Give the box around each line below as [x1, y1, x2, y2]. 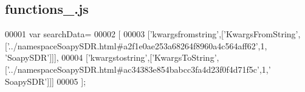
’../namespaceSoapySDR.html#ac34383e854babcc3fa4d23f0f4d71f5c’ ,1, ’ [7, 63, 271, 75]
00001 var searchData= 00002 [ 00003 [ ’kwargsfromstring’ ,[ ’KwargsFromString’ [5, 28, 298, 40]
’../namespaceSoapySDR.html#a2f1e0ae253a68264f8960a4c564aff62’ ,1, [7, 39, 267, 52]
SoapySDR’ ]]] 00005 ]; [5, 75, 86, 87]
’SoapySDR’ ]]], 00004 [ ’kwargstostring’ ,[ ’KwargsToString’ [5, 51, 217, 64]
